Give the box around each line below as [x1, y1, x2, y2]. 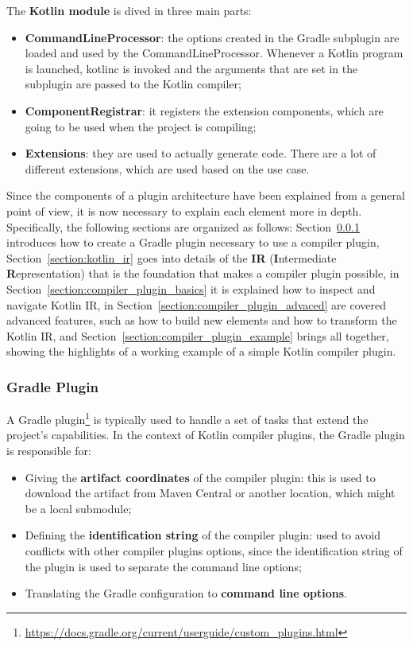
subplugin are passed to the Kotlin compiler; [25, 76, 241, 92]
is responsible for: [6, 442, 91, 458]
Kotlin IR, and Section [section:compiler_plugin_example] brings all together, [6, 327, 389, 344]
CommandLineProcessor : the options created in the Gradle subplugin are [25, 29, 399, 45]
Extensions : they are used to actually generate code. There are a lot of [25, 145, 376, 161]
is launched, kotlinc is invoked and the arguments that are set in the [25, 60, 358, 76]
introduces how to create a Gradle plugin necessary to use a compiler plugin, [6, 234, 380, 251]
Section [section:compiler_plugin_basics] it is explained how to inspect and [6, 280, 376, 297]
